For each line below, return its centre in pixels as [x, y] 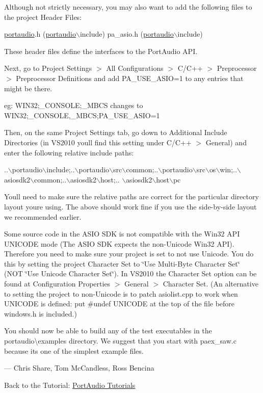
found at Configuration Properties [57, 284]
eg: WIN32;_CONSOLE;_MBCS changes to [74, 105]
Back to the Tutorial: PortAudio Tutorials [70, 385]
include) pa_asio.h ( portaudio [127, 34]
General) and [226, 142]
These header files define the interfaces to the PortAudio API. [101, 51]
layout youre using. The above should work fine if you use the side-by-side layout [130, 206]
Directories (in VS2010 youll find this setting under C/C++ [98, 142]
